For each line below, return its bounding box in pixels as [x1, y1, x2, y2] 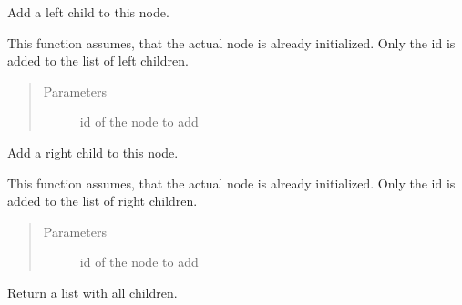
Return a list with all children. [7, 282, 178, 301]
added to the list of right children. [7, 191, 198, 210]
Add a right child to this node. [7, 142, 179, 161]
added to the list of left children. [7, 51, 189, 70]
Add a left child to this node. [7, 3, 169, 21]
